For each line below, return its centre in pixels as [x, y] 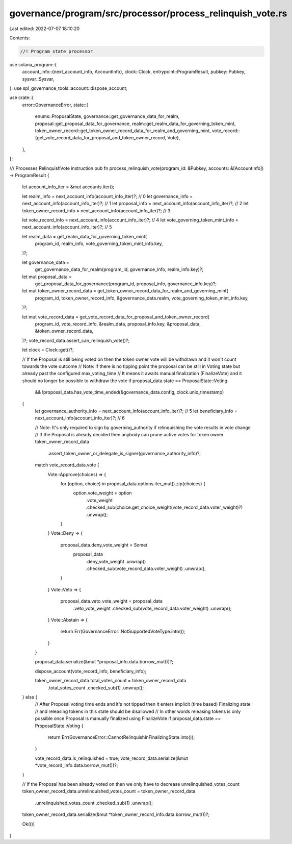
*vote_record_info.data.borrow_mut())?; [76, 765]
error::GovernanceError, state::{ [55, 105]
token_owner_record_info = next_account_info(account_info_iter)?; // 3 [96, 210]
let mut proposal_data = [47, 277]
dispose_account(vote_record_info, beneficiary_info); [91, 671]
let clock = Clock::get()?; [48, 350]
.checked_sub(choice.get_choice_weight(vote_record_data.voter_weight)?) [164, 507]
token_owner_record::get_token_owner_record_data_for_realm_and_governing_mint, [123, 131]
